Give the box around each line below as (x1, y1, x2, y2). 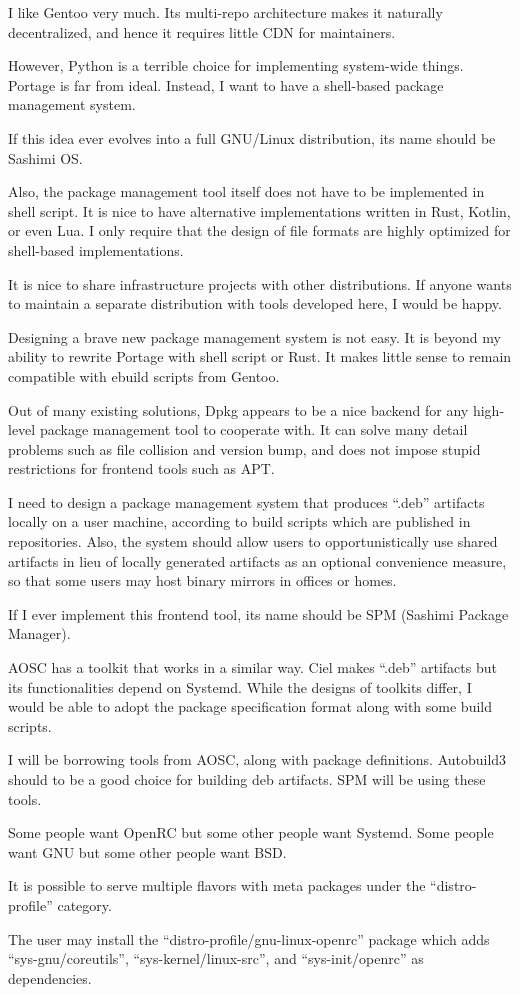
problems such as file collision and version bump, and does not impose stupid (8, 438, 481, 459)
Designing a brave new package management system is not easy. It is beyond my (8, 326, 501, 347)
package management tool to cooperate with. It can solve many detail (39, 419, 468, 440)
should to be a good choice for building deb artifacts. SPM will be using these (8, 769, 486, 789)
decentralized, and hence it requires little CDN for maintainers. (8, 21, 396, 42)
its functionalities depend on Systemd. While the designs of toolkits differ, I (8, 676, 472, 697)
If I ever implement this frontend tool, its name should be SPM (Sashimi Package (8, 603, 509, 624)
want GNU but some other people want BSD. (8, 841, 287, 862)
